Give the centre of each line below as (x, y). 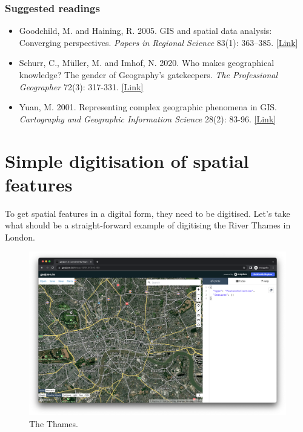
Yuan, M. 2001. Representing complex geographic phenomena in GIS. (148, 107)
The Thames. (54, 423)
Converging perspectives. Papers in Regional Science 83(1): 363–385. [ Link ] (158, 42)
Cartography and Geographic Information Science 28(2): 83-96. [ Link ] (148, 118)
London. (20, 237)
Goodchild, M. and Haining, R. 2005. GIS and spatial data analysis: (145, 31)
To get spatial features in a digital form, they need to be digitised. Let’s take (148, 213)
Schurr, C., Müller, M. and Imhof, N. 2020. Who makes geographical (147, 63)
